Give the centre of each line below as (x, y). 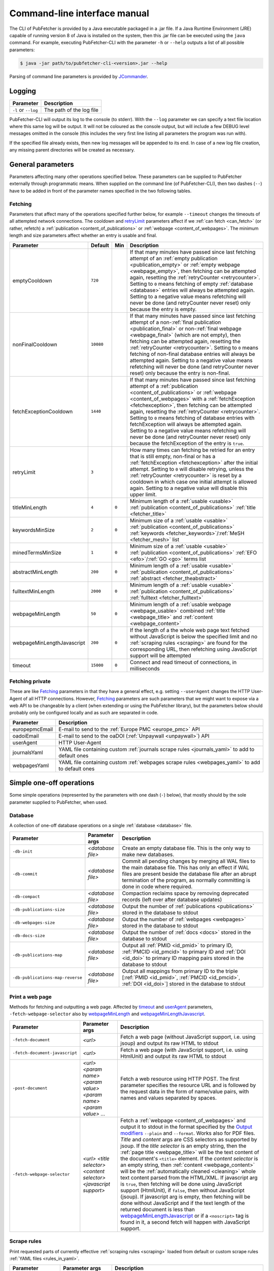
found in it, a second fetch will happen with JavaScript (185, 1222)
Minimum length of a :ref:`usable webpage (180, 604)
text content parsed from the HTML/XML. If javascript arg (189, 1177)
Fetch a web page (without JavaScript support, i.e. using (188, 1037)
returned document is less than (158, 1209)
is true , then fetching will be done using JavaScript (181, 1184)
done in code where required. (157, 887)
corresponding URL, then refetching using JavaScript (193, 649)
